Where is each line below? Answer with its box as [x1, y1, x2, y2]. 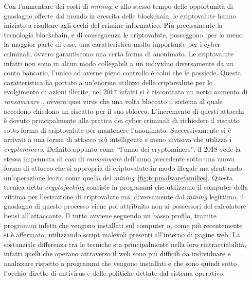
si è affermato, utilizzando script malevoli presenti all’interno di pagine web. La [4, 229, 240, 240]
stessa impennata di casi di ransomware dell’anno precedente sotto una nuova [4, 153, 235, 163]
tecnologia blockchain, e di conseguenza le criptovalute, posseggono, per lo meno [4, 29, 243, 39]
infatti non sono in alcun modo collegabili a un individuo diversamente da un [4, 58, 234, 68]
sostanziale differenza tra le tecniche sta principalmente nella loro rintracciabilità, [4, 239, 247, 249]
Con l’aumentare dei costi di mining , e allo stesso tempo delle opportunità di [4, 1, 233, 11]
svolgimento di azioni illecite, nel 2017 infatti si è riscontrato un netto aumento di [4, 87, 248, 97]
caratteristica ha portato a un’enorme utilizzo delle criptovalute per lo [4, 77, 213, 87]
